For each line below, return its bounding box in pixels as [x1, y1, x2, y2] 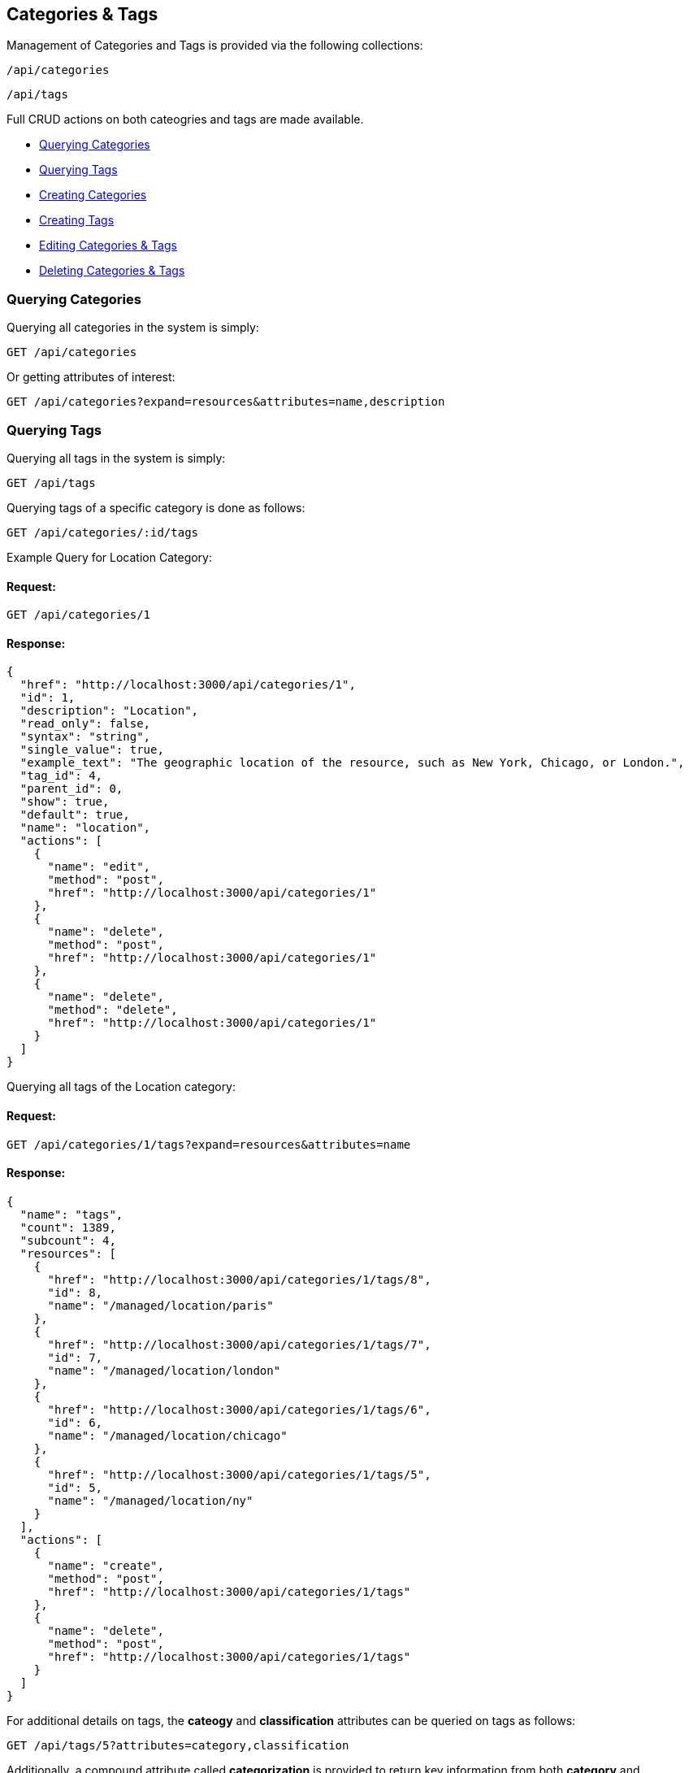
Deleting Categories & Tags [39, 263, 185, 278]
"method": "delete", [47, 1003, 178, 1017]
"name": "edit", [47, 860, 151, 874]
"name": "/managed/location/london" [47, 1363, 281, 1377]
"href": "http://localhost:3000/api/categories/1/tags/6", [47, 1402, 431, 1416]
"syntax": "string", [19, 730, 151, 744]
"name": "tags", [19, 1207, 123, 1221]
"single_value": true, [19, 743, 164, 757]
